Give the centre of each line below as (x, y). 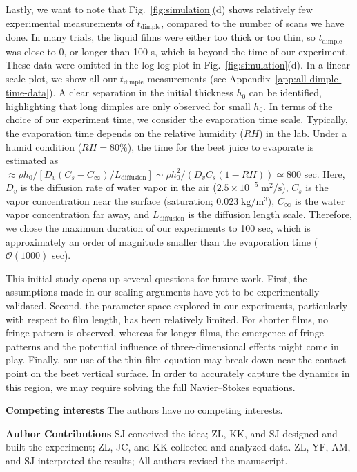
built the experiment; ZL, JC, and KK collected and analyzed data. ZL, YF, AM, (178, 447)
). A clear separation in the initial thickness (141, 92)
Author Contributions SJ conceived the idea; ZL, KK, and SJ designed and (172, 433)
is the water (320, 200)
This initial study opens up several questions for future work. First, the (156, 278)
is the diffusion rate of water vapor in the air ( (118, 187)
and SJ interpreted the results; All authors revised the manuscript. (147, 460)
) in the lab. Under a (303, 133)
